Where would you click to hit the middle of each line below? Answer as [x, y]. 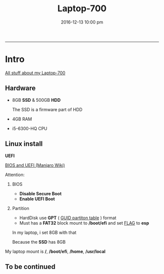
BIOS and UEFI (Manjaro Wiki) [35, 165]
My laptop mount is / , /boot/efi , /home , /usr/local [55, 251]
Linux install [24, 144]
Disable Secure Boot [41, 193]
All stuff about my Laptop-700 [35, 73]
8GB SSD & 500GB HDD [36, 100]
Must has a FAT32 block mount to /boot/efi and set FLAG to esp [84, 223]
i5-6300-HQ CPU [30, 128]
